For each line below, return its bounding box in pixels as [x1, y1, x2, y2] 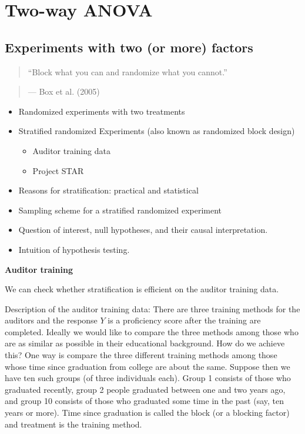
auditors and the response [5, 314, 98, 326]
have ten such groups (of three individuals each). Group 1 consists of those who [5, 372, 291, 384]
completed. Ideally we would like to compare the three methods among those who [5, 325, 299, 338]
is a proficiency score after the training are [108, 314, 261, 326]
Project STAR [32, 164, 84, 176]
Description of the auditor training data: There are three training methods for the [5, 302, 300, 315]
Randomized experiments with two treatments [18, 105, 185, 117]
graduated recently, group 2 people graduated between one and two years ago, [5, 383, 286, 395]
